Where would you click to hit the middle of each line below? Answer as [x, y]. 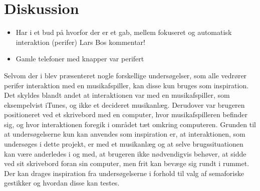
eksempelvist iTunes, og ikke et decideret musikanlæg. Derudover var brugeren [124, 104]
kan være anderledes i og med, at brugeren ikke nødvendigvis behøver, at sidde [125, 153]
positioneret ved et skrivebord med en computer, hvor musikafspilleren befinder [126, 114]
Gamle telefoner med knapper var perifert [80, 59]
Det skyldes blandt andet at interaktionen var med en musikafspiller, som [117, 95]
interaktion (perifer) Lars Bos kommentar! [80, 42]
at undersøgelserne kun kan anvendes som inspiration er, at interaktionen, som [125, 134]
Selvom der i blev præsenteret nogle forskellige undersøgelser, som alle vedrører [125, 75]
